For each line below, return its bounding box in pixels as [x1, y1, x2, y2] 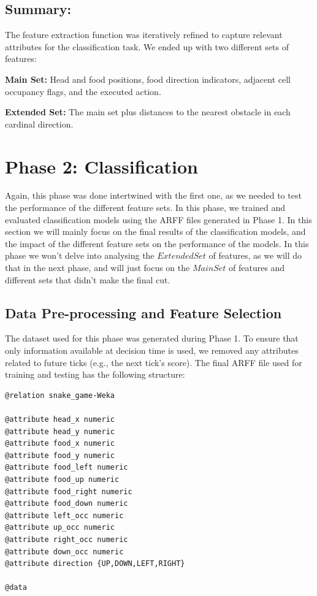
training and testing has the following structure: [5, 368, 185, 381]
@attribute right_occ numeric [5, 535, 128, 544]
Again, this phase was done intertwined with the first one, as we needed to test [5, 189, 302, 202]
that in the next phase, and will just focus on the [5, 261, 190, 274]
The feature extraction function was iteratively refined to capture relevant [5, 28, 283, 41]
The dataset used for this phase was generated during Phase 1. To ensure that [5, 332, 299, 345]
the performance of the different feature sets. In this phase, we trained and [5, 201, 286, 214]
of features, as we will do [208, 249, 302, 262]
